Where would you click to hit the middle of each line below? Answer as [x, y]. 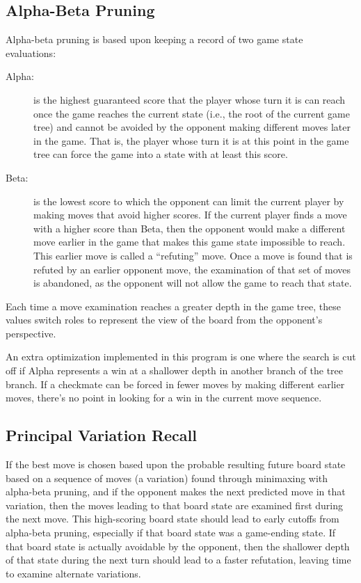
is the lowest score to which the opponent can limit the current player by [189, 201]
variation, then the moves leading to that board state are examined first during [175, 505]
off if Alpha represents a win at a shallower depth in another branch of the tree [175, 370]
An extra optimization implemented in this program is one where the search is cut [181, 357]
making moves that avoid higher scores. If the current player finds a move [190, 215]
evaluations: [31, 53]
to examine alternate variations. [73, 573]
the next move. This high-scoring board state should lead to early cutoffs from [173, 519]
